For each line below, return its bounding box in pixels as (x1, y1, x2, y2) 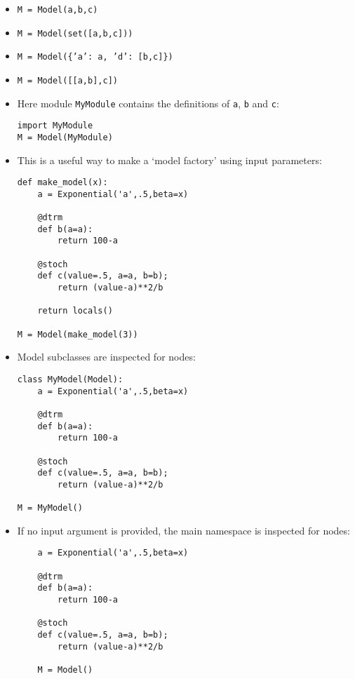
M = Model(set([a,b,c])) (17, 28, 133, 39)
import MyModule (17, 121, 93, 131)
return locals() (37, 306, 113, 316)
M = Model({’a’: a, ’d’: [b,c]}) (17, 52, 173, 62)
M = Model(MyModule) (17, 132, 113, 142)
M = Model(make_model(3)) (17, 329, 138, 339)
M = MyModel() (17, 503, 83, 513)
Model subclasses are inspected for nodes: (17, 349, 196, 364)
